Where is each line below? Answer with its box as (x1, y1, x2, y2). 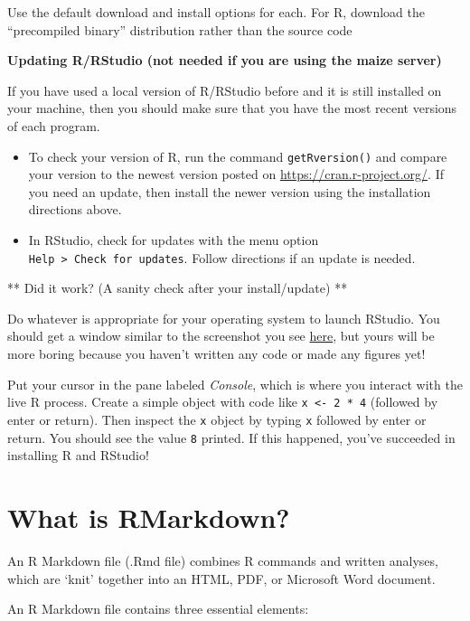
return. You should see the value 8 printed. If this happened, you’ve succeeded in (7, 428, 456, 447)
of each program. (7, 116, 100, 135)
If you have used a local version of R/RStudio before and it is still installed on (7, 80, 442, 99)
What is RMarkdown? (7, 498, 290, 535)
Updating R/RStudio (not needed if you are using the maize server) (7, 51, 442, 70)
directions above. (28, 200, 122, 219)
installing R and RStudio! (7, 446, 149, 465)
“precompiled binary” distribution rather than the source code (7, 20, 352, 39)
